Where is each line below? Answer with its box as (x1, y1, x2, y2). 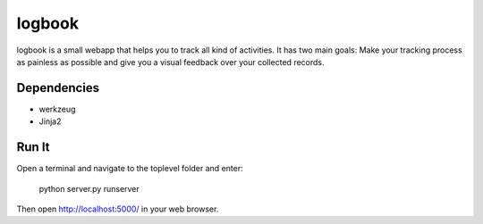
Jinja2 (38, 116, 62, 127)
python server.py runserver (38, 183, 140, 194)
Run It (16, 139, 50, 155)
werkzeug (38, 104, 76, 114)
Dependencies (16, 80, 100, 95)
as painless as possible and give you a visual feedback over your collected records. (16, 56, 326, 67)
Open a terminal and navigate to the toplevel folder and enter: (16, 163, 243, 174)
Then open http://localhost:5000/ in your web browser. (16, 203, 219, 214)
